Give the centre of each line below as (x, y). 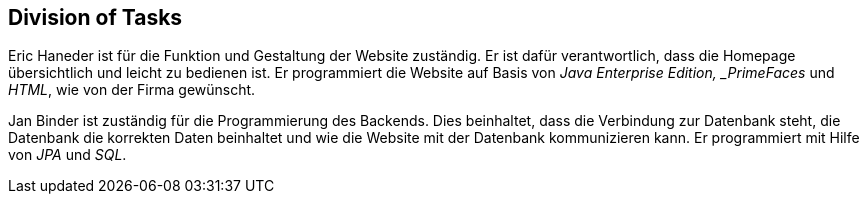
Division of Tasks (95, 17)
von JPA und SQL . (67, 155)
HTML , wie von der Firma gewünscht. (132, 90)
